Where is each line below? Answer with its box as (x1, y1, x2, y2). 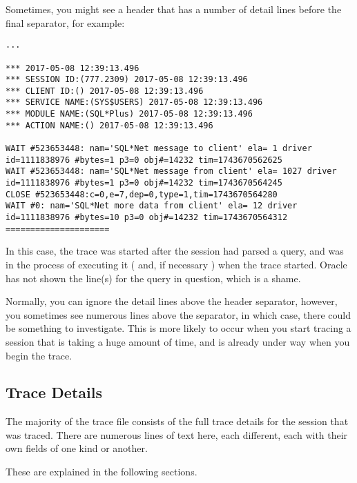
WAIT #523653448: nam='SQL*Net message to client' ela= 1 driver (6, 144, 312, 154)
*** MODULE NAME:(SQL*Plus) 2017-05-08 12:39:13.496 (6, 109, 253, 119)
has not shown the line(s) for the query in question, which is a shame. (6, 270, 301, 285)
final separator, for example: (6, 15, 125, 30)
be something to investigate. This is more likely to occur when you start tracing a (6, 321, 351, 335)
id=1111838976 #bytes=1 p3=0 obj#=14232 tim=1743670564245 (6, 178, 282, 188)
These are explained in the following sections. (6, 464, 197, 479)
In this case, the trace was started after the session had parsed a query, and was (6, 244, 344, 258)
